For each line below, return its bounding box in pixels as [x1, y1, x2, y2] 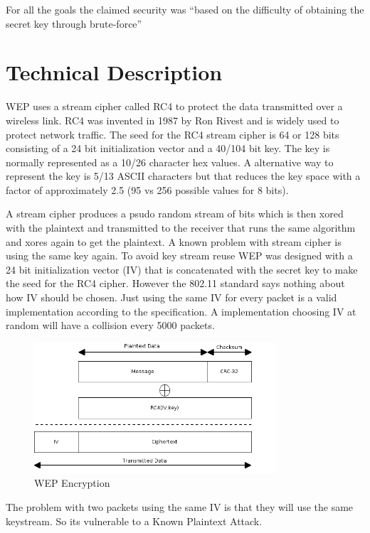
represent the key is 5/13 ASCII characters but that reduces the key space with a [6, 168, 361, 183]
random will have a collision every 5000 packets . [6, 318, 215, 333]
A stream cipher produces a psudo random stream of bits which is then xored [6, 206, 344, 221]
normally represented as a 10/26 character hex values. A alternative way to [6, 154, 334, 169]
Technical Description [6, 58, 223, 87]
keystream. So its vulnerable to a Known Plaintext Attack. [6, 513, 263, 528]
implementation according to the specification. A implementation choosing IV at [6, 303, 356, 318]
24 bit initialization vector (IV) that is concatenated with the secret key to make [6, 262, 358, 276]
